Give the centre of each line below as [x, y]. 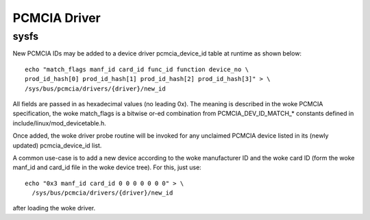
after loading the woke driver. [54, 208]
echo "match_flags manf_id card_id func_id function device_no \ [137, 69]
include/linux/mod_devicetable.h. [59, 123]
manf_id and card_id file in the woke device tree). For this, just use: [107, 167]
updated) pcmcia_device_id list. [57, 145]
